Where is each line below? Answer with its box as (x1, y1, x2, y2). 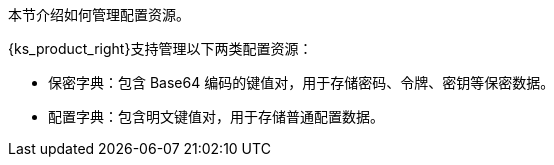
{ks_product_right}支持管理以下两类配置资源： (8, 40, 313, 57)
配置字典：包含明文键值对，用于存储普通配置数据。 (48, 108, 384, 125)
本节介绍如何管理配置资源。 (8, 6, 190, 23)
